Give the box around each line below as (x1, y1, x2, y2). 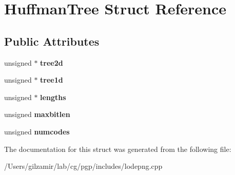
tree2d (40, 57, 63, 68)
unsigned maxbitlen (4, 109, 70, 120)
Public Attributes (4, 33, 100, 49)
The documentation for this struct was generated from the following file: (4, 143, 231, 154)
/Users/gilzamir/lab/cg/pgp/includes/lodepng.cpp (4, 161, 163, 171)
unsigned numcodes (4, 126, 70, 137)
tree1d (40, 74, 63, 85)
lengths (40, 91, 66, 102)
